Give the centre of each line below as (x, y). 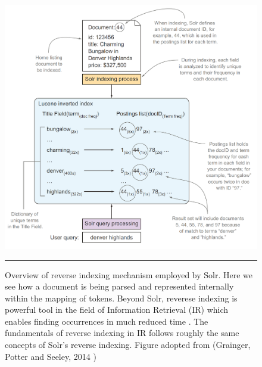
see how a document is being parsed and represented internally (119, 286)
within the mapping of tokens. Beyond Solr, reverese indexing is (121, 298)
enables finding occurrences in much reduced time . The (107, 321)
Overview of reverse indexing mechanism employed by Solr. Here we (129, 274)
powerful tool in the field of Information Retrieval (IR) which (117, 310)
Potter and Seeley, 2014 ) (51, 356)
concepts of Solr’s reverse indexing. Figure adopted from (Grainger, (128, 345)
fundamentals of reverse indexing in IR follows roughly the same (122, 333)
